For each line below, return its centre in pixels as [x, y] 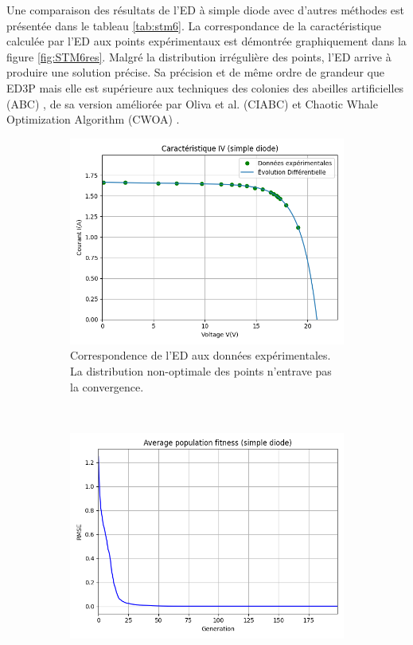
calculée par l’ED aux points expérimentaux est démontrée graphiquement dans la [206, 41]
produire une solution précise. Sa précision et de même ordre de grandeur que [195, 72]
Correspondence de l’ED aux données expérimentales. [201, 355]
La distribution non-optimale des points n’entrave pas [201, 370]
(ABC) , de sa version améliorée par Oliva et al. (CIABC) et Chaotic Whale [192, 103]
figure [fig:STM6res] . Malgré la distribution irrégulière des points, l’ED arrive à [199, 56]
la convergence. [107, 386]
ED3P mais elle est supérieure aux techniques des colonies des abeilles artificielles [205, 87]
